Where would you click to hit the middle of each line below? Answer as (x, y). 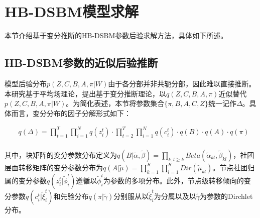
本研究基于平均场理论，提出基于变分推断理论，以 (85, 93)
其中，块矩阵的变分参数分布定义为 (61, 154)
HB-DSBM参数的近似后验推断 (81, 63)
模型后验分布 (26, 83)
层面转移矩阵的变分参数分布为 (54, 167)
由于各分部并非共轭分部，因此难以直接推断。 (182, 83)
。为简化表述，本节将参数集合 (115, 103)
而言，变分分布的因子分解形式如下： (71, 113)
